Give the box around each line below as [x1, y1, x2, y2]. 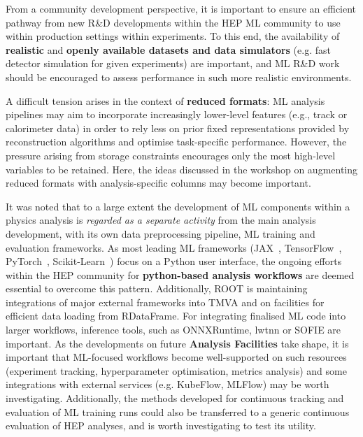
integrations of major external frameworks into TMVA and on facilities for [6, 294, 325, 309]
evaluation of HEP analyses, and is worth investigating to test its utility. [6, 418, 316, 433]
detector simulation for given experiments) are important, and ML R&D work [6, 56, 340, 71]
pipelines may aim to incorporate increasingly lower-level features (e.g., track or [6, 107, 348, 122]
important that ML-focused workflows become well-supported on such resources [6, 350, 347, 364]
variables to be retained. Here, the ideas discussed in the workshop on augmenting [6, 162, 358, 176]
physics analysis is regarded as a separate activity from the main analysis [6, 213, 316, 227]
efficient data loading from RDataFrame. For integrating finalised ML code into [6, 308, 346, 323]
